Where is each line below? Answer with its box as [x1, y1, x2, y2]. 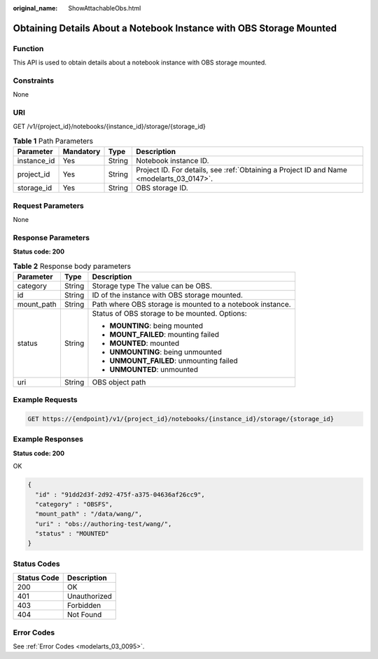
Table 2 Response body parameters [13, 261, 131, 271]
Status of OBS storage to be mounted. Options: [92, 308, 248, 318]
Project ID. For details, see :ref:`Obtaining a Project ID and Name [135, 165, 348, 175]
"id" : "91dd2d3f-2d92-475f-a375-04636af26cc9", [35, 490, 206, 499]
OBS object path [92, 377, 146, 387]
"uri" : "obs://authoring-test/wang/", [35, 520, 172, 528]
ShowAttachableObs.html [68, 4, 141, 12]
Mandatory [62, 147, 101, 157]
